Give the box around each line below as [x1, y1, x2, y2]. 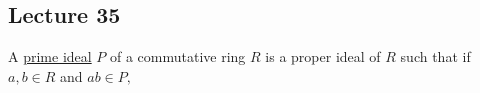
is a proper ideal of [265, 46, 381, 67]
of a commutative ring [110, 46, 246, 67]
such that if [400, 46, 471, 67]
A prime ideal [8, 46, 92, 67]
